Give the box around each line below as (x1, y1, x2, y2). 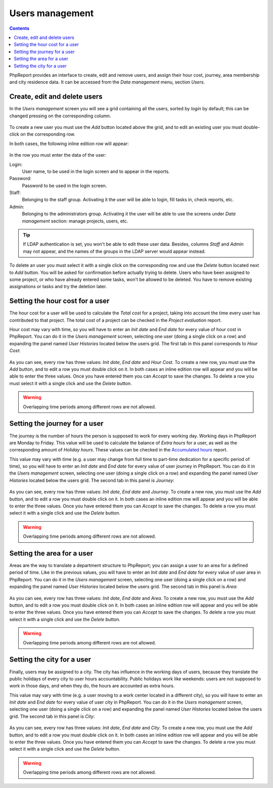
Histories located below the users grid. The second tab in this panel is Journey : (9, 477, 174, 483)
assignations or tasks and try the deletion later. (9, 284, 107, 290)
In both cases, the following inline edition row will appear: (9, 141, 129, 147)
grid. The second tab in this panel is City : (9, 713, 95, 719)
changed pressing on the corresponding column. (9, 113, 111, 119)
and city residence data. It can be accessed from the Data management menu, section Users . (9, 79, 205, 85)
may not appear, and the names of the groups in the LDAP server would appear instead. (23, 248, 206, 254)
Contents (9, 25, 30, 31)
